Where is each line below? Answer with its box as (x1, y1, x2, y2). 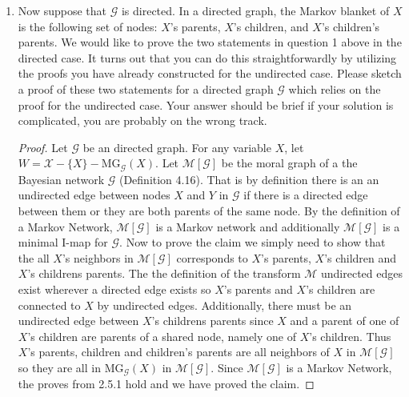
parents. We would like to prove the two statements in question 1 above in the (18, 34, 402, 50)
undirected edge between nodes (18, 186, 170, 203)
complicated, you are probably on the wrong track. (18, 112, 267, 129)
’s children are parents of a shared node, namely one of (27, 327, 296, 344)
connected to (18, 296, 81, 313)
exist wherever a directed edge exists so (18, 280, 211, 297)
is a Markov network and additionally (155, 218, 340, 235)
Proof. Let (18, 138, 68, 155)
